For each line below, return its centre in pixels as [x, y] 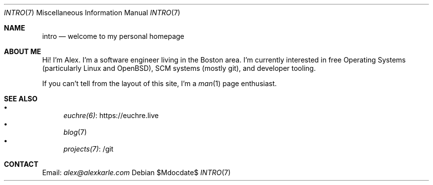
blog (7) [75, 132]
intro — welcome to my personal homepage [113, 36]
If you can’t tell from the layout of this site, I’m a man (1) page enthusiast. [159, 83]
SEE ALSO [21, 99]
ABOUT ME [22, 51]
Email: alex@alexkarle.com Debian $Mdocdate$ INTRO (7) [136, 172]
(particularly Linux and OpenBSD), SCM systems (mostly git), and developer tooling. [179, 68]
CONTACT [21, 164]
